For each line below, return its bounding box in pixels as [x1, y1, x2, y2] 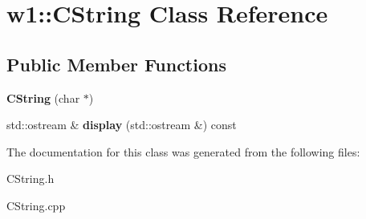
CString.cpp [6, 197, 66, 213]
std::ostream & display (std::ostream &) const [6, 116, 237, 133]
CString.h [6, 170, 55, 187]
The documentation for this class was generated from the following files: [6, 143, 360, 160]
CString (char [6, 89, 80, 106]
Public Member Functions [6, 51, 226, 76]
